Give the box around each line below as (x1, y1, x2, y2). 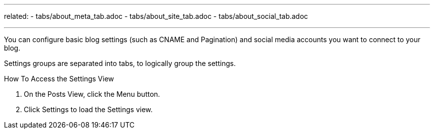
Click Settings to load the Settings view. (24, 105, 153, 114)
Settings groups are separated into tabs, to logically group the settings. (4, 59, 236, 67)
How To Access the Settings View (4, 74, 114, 83)
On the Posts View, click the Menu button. (24, 90, 160, 98)
